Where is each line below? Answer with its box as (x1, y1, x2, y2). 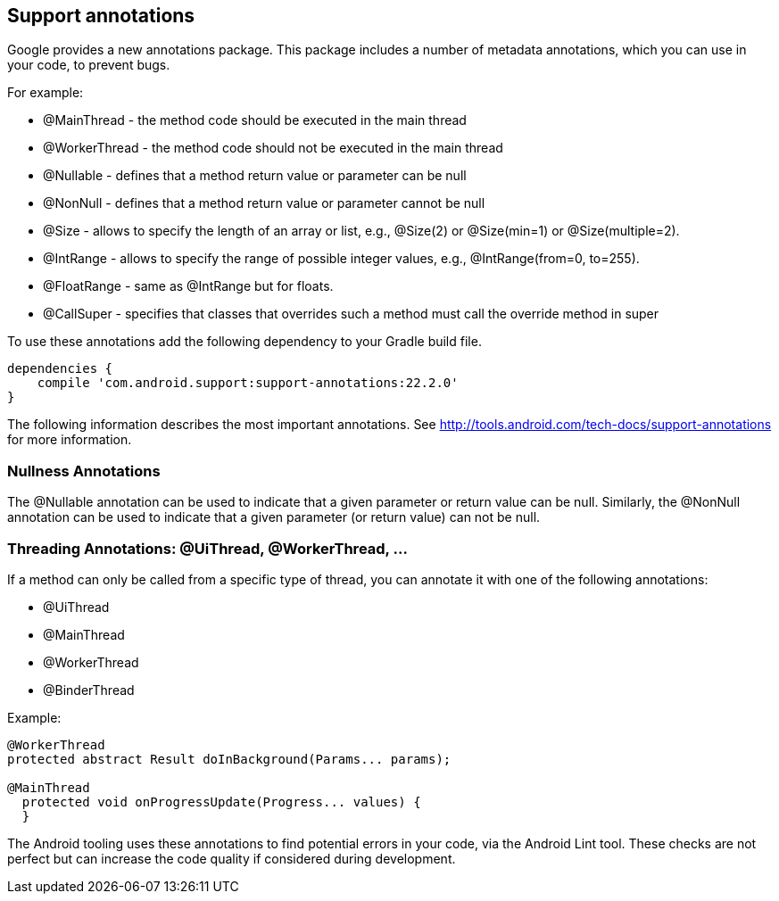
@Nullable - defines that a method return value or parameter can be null (43, 168, 467, 184)
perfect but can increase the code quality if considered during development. (7, 850, 456, 866)
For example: (7, 85, 84, 101)
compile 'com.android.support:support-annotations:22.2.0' (37, 376, 459, 391)
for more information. (7, 432, 132, 448)
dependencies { (7, 361, 113, 376)
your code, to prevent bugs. (7, 57, 170, 73)
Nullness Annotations (7, 461, 161, 480)
